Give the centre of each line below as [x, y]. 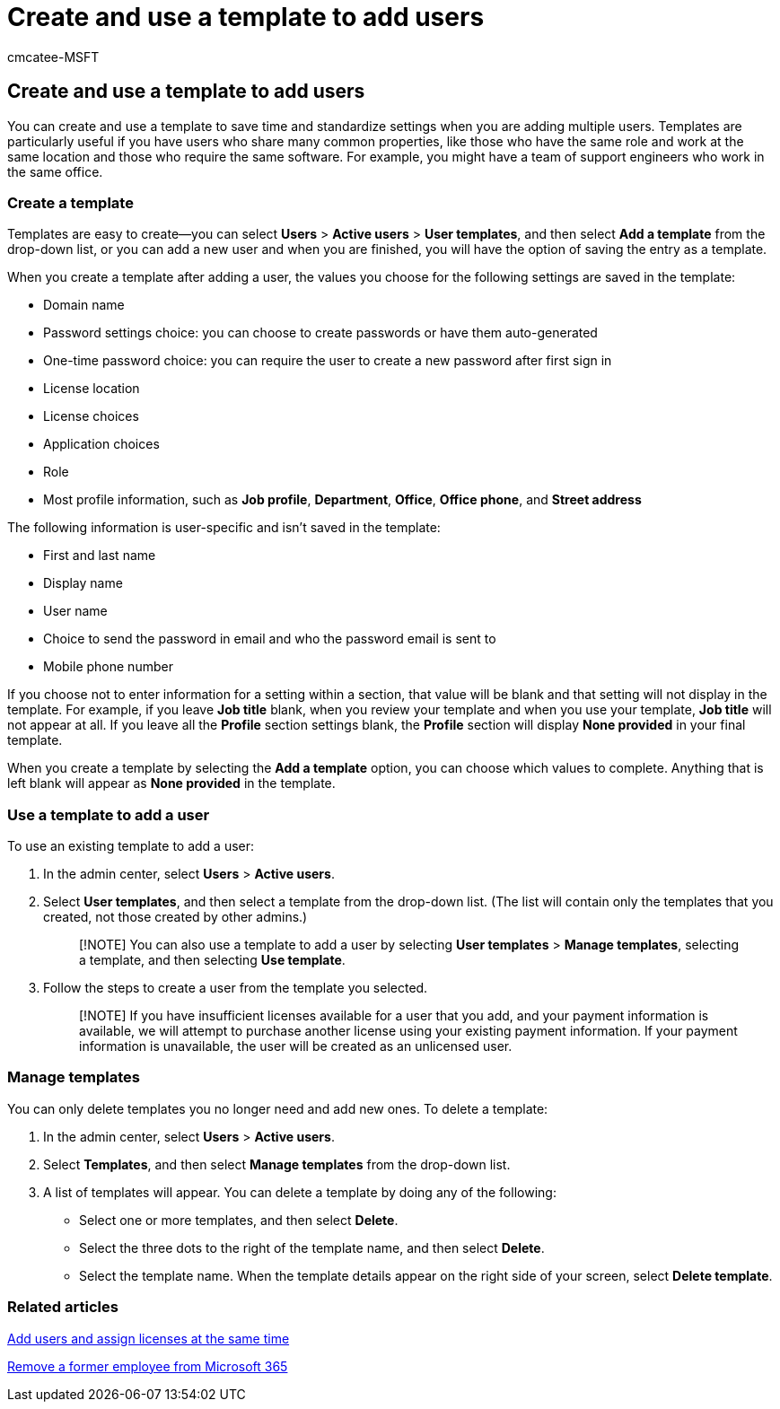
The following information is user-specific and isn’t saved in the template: [224, 528]
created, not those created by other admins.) [175, 917]
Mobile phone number [108, 667]
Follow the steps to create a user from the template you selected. [236, 988]
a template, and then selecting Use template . [212, 960]
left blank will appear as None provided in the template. [171, 783]
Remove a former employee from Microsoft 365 [148, 1366]
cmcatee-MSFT [53, 57]
